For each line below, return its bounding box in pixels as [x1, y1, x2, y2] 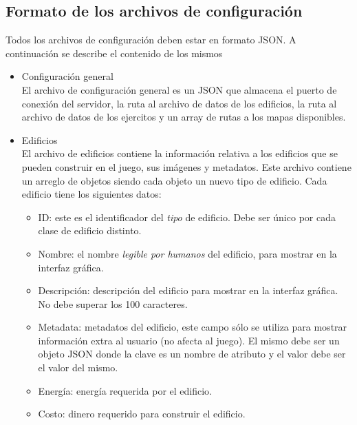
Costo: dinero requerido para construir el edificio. [38, 406, 246, 421]
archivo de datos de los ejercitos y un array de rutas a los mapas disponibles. [21, 110, 346, 124]
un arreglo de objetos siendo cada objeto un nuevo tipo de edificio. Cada [21, 173, 327, 187]
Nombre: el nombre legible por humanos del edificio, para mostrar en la [38, 246, 337, 260]
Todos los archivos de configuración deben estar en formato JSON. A [6, 32, 296, 47]
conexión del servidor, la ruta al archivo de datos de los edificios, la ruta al [21, 96, 337, 110]
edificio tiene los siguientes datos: [21, 187, 162, 201]
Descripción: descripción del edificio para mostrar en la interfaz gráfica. [38, 283, 338, 298]
